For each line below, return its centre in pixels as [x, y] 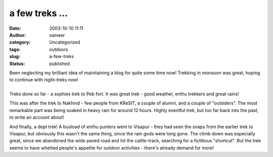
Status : [17, 64]
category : [20, 42]
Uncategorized [65, 42]
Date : [15, 28]
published [60, 64]
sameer [57, 35]
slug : [15, 57]
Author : [18, 35]
